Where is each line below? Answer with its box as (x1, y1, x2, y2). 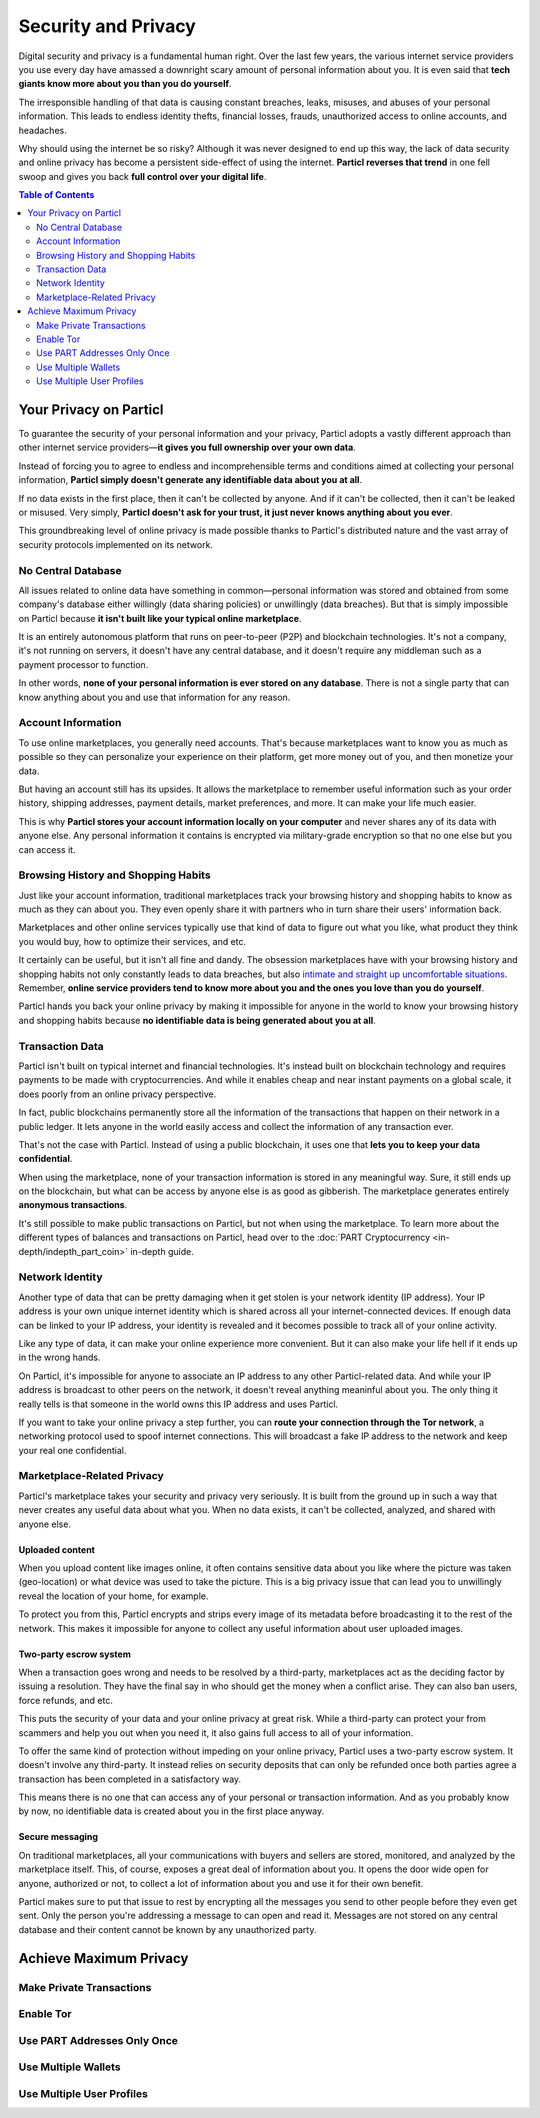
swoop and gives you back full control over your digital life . (18, 170, 267, 182)
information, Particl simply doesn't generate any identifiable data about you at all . (18, 474, 363, 486)
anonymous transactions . (18, 1199, 128, 1211)
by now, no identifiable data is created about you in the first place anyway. (18, 1805, 325, 1817)
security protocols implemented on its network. (18, 538, 214, 550)
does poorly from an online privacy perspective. (18, 1088, 217, 1100)
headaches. (18, 124, 67, 136)
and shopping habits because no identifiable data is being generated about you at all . (18, 1014, 377, 1026)
